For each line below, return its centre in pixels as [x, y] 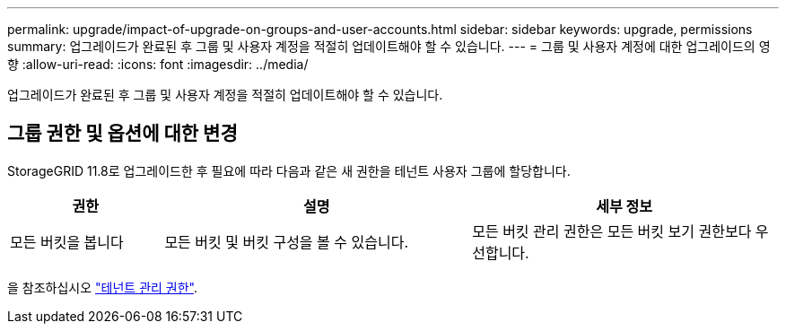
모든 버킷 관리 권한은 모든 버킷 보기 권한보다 [612, 231]
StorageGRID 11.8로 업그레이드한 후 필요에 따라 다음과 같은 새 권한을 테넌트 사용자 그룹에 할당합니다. [289, 170]
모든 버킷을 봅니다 [67, 242]
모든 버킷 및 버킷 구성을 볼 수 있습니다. [287, 242]
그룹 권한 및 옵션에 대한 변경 [122, 134]
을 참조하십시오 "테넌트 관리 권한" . [103, 287]
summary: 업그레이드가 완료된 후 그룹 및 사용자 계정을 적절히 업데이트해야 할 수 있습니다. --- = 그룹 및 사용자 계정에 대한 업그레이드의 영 [389, 46]
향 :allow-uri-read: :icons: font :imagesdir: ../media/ [158, 64]
